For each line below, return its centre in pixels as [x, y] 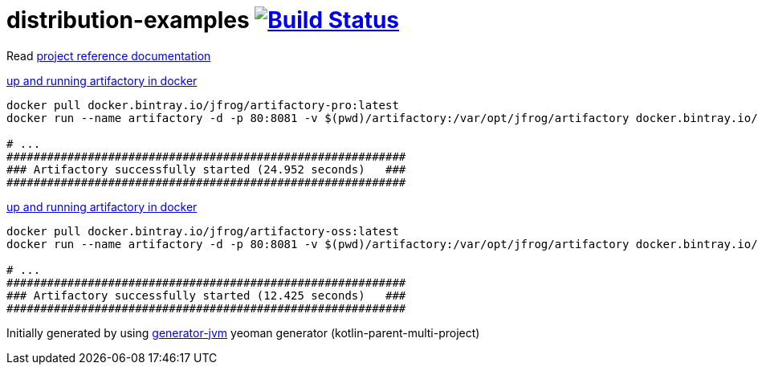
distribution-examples [128, 20]
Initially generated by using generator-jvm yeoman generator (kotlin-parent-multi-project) [243, 332]
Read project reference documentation [109, 55]
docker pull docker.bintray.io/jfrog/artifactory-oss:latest [203, 231]
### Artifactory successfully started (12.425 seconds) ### [206, 295]
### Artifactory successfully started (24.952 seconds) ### [206, 169]
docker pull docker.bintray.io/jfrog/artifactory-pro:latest [203, 105]
